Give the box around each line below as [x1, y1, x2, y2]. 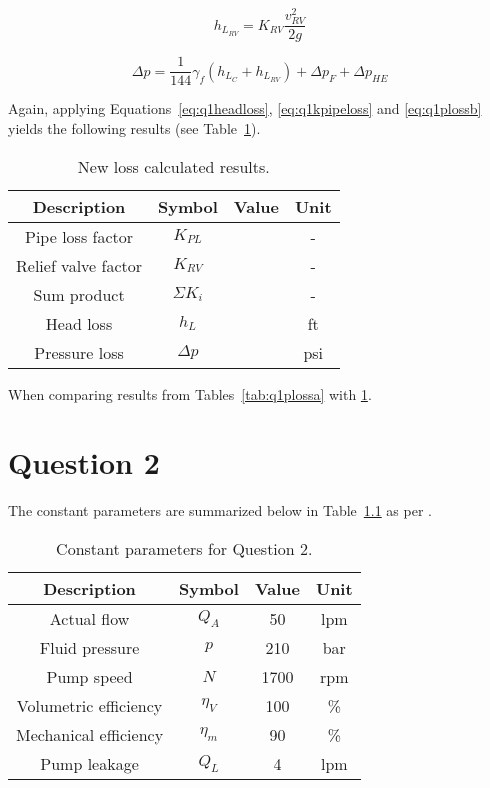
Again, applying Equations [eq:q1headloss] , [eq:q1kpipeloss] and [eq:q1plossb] [8, 98, 482, 119]
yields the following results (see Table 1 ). [8, 117, 261, 138]
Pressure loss [34, 340, 124, 364]
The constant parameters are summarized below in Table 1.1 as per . [8, 500, 432, 521]
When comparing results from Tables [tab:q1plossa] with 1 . [8, 383, 372, 404]
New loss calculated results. [77, 154, 270, 178]
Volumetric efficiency [16, 693, 163, 717]
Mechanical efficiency [16, 722, 164, 746]
